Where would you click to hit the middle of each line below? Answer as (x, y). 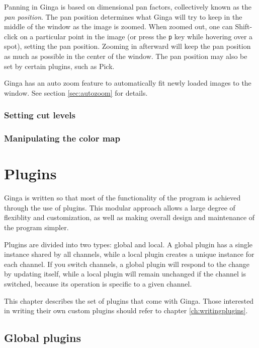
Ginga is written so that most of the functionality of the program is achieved (122, 198)
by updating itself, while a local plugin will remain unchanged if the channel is (125, 274)
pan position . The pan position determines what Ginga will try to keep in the (123, 16)
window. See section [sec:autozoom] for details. (76, 92)
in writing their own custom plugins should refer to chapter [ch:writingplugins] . (126, 310)
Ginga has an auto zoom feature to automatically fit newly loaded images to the (128, 83)
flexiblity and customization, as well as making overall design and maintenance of (129, 217)
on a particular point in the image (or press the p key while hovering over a (136, 36)
